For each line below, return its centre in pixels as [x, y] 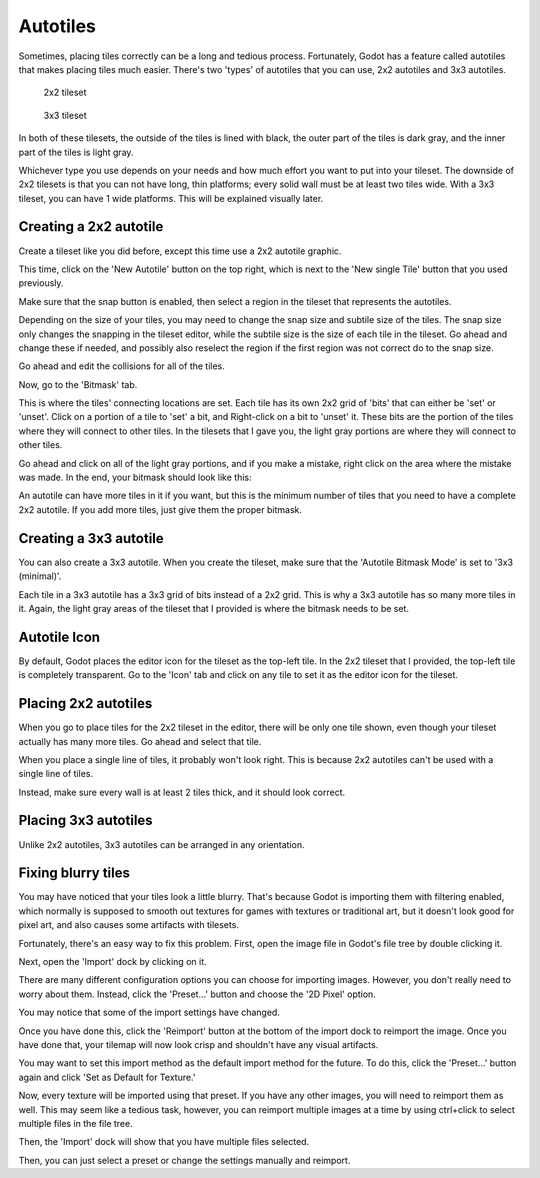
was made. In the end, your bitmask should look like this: [135, 477]
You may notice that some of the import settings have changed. [149, 1012]
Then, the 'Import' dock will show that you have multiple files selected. [164, 1142]
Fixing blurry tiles [74, 873]
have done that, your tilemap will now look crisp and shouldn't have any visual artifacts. [198, 1044]
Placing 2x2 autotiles [85, 703]
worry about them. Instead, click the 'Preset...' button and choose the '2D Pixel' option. [197, 994]
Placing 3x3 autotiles [86, 820]
